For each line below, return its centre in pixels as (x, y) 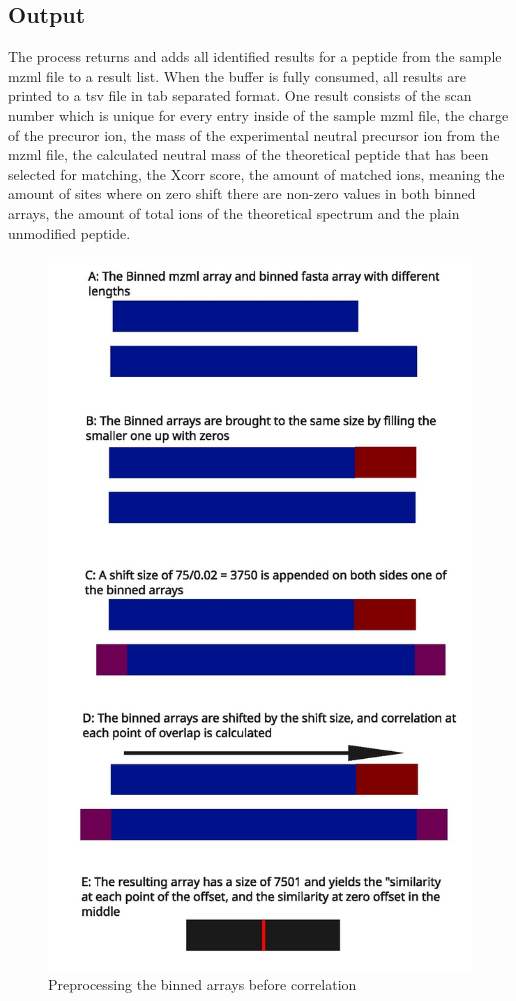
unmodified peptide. (69, 232)
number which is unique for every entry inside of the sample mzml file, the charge (258, 114)
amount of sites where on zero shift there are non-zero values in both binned (242, 193)
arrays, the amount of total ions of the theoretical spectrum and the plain (234, 212)
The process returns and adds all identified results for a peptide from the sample (255, 56)
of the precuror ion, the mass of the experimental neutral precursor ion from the (254, 134)
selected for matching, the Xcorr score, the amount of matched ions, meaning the (256, 173)
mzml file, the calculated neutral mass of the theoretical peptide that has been (248, 154)
